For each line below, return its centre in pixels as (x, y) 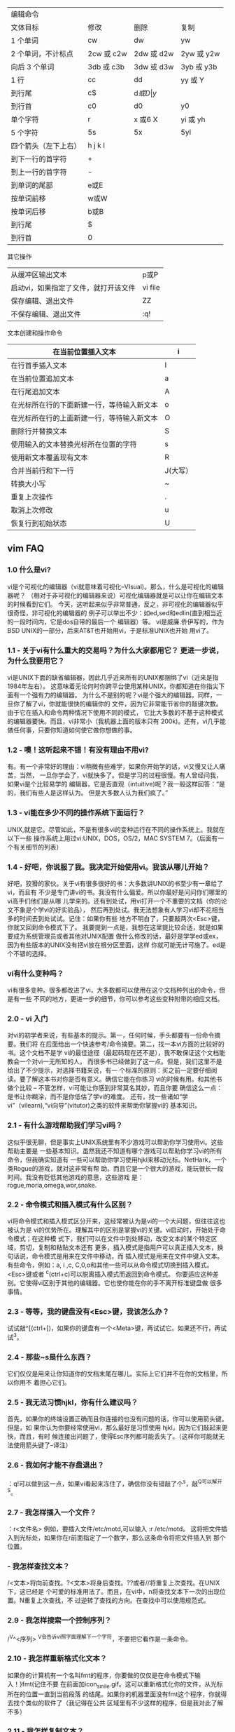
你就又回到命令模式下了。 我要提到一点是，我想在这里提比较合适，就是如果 (115, 927)
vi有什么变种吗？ (36, 973)
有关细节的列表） (38, 847)
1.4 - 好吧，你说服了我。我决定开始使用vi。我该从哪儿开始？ (108, 867)
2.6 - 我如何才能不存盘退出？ (56, 1465)
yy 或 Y (193, 80)
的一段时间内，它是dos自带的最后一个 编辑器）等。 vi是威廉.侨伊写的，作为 (116, 622)
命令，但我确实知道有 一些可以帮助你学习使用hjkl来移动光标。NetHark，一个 (117, 1160)
